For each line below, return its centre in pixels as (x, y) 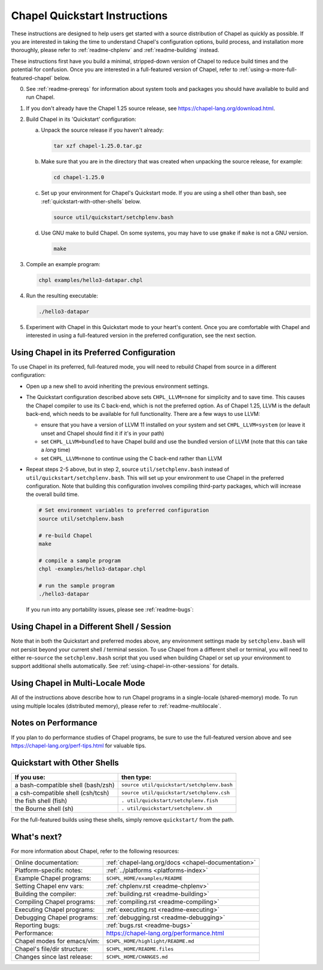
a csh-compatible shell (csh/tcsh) (62, 793)
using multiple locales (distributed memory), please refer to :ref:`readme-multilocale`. (116, 706)
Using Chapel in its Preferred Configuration (93, 352)
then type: (136, 777)
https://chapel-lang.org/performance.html (165, 933)
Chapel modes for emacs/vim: (57, 941)
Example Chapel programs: (53, 878)
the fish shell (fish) (41, 801)
